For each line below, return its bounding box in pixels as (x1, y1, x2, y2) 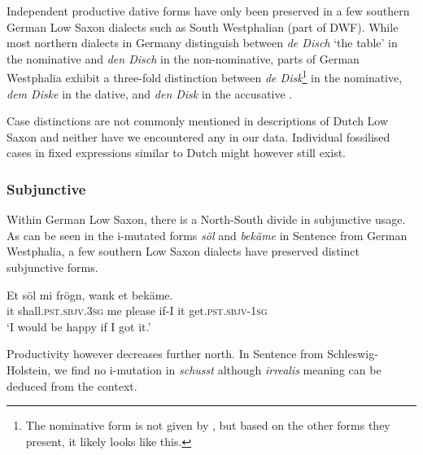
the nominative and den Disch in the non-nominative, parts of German (7, 50, 360, 67)
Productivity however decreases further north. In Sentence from (7, 345, 324, 362)
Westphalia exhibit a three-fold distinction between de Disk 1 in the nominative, (7, 67, 403, 86)
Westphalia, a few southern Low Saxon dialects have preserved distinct (7, 243, 360, 260)
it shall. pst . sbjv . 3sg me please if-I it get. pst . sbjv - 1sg (7, 302, 268, 319)
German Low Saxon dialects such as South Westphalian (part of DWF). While (7, 18, 399, 35)
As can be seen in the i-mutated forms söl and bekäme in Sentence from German (7, 226, 408, 243)
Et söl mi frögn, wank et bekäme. (7, 286, 173, 303)
